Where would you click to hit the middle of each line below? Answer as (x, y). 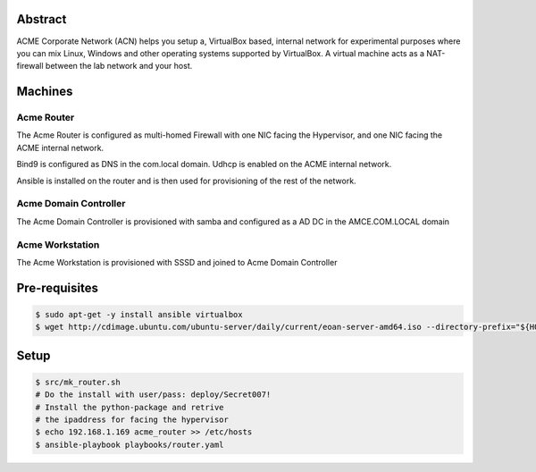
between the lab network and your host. (119, 66)
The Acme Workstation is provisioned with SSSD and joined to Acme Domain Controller (177, 262)
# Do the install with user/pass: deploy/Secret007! (153, 395)
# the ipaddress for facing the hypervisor (132, 420)
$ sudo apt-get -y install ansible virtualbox (139, 314)
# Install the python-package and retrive (130, 407)
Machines (45, 92)
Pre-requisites (57, 287)
